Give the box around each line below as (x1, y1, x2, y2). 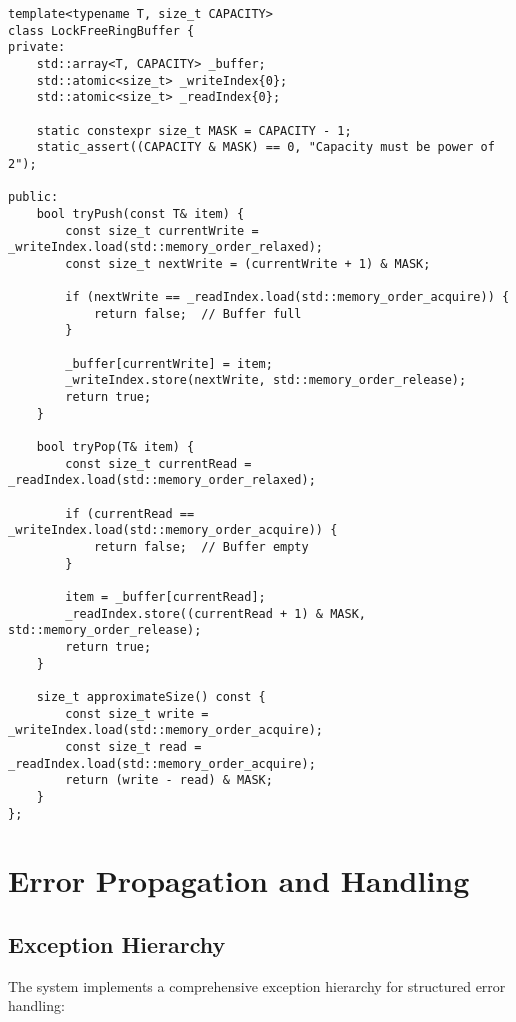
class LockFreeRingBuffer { (8, 23, 195, 38)
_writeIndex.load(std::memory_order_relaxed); (8, 240, 323, 255)
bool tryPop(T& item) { (36, 440, 195, 455)
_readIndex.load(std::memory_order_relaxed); (8, 473, 316, 488)
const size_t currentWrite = (65, 223, 259, 238)
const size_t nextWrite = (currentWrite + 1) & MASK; (65, 256, 431, 271)
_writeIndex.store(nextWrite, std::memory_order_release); (65, 373, 467, 388)
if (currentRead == (65, 506, 195, 521)
